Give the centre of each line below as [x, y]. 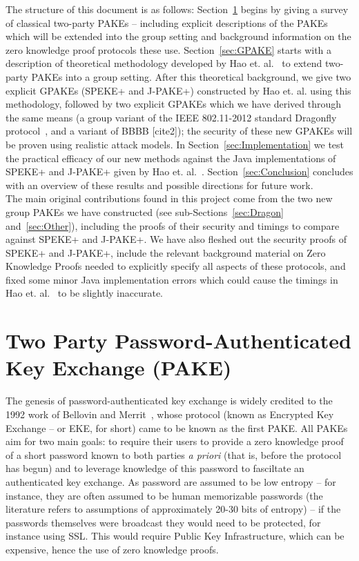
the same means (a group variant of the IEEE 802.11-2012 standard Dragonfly [171, 117]
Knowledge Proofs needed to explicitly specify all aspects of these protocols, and [176, 266]
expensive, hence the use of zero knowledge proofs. [112, 549]
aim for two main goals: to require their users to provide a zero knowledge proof [175, 441]
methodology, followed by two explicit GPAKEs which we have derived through [173, 104]
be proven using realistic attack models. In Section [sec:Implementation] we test [175, 144]
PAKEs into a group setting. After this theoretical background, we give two [191, 76]
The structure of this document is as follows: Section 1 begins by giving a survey [177, 9]
